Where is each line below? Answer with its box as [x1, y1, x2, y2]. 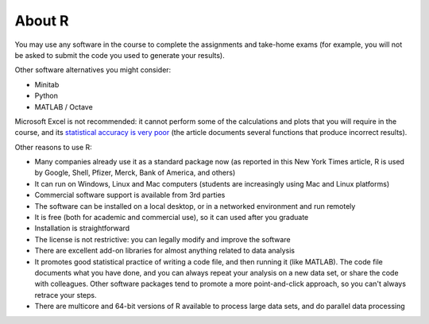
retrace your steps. [34, 290, 97, 299]
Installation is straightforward [34, 223, 130, 233]
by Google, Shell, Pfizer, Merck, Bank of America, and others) [34, 168, 236, 178]
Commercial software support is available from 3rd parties [34, 191, 226, 200]
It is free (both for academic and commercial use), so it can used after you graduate [34, 213, 309, 222]
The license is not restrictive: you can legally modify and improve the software [34, 234, 291, 244]
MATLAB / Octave [34, 102, 93, 111]
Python [34, 91, 59, 101]
